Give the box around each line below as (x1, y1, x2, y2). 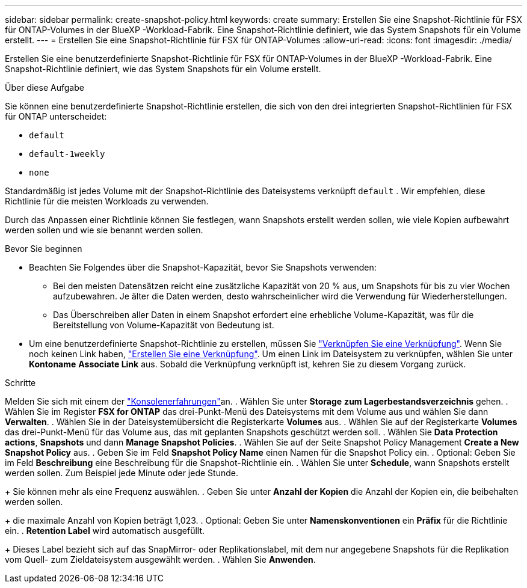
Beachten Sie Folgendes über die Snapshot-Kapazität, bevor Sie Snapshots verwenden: (29, 262, 377, 272)
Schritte (5, 378, 36, 388)
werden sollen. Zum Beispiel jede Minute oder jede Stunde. (5, 468, 238, 478)
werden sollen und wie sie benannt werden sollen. (5, 225, 203, 235)
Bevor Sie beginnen (5, 243, 82, 254)
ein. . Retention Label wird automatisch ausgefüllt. (5, 525, 205, 536)
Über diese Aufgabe (5, 82, 84, 93)
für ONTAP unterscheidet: (5, 111, 107, 121)
